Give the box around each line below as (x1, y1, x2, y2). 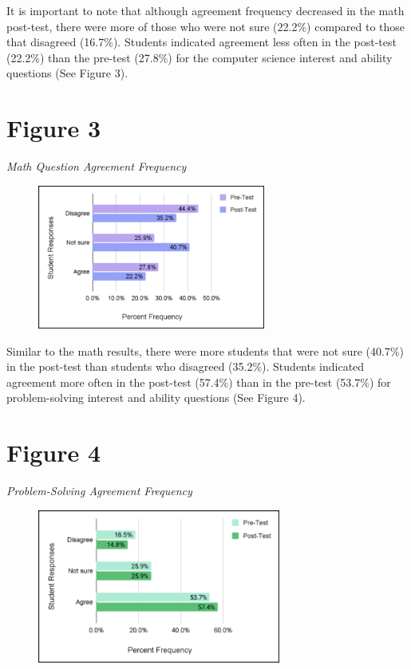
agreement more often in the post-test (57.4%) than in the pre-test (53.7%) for (6, 373, 391, 390)
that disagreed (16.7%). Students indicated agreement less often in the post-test (6, 33, 397, 50)
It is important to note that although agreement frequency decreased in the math (6, 2, 405, 18)
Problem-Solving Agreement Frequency (6, 482, 192, 499)
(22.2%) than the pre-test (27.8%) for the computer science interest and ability (6, 49, 393, 65)
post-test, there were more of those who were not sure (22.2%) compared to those (6, 18, 405, 34)
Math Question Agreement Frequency (6, 158, 187, 175)
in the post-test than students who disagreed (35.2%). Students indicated (6, 358, 365, 375)
